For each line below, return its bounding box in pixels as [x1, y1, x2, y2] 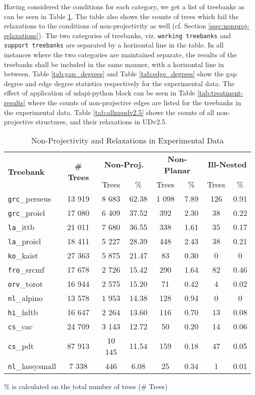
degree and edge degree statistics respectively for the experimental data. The [4, 78, 235, 88]
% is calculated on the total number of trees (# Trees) [4, 381, 168, 391]
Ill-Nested [207, 159, 247, 170]
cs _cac [8, 320, 33, 332]
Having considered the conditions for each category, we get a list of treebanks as [4, 1, 245, 11]
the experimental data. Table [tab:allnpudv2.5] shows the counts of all [4, 107, 214, 117]
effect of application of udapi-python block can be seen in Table [4, 88, 195, 98]
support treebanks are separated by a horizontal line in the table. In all [4, 40, 224, 50]
